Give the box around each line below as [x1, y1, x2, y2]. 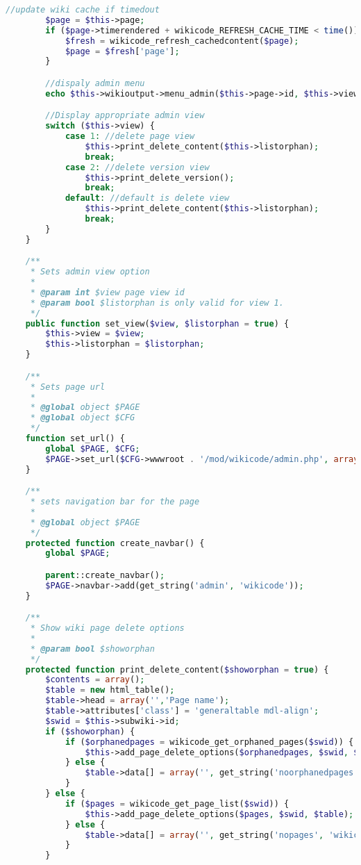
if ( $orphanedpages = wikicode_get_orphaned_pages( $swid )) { [65, 736, 354, 747]
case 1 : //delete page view [65, 131, 195, 142]
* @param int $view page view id [30, 287, 185, 297]
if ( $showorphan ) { [45, 726, 135, 736]
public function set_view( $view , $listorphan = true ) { [25, 318, 289, 329]
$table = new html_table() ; [45, 685, 175, 695]
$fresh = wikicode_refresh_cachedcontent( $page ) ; [65, 35, 299, 46]
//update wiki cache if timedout [6, 5, 160, 15]
